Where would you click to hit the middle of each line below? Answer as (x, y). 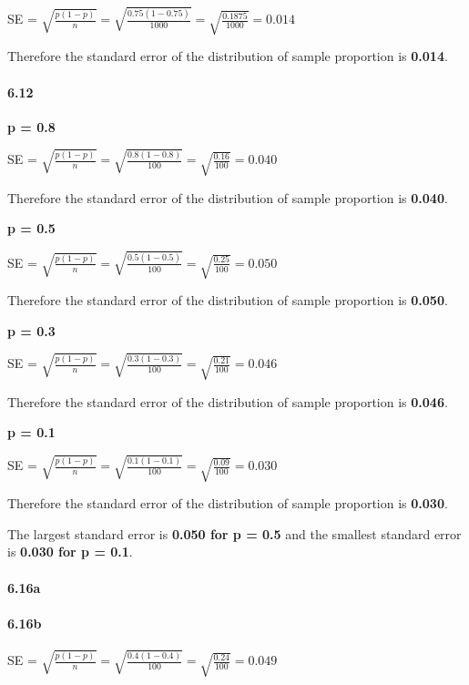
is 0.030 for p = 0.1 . (70, 552)
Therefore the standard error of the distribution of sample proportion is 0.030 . (228, 503)
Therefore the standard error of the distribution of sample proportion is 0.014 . (228, 56)
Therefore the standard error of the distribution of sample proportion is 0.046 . (228, 401)
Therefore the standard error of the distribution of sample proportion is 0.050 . (228, 300)
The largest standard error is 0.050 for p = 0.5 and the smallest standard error (234, 533)
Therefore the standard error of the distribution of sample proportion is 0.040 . (228, 197)
